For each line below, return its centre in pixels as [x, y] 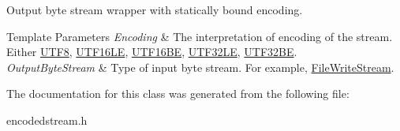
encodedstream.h [47, 120]
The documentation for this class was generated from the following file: [178, 94]
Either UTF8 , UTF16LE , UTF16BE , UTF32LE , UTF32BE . [152, 52]
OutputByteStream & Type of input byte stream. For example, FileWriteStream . [200, 67]
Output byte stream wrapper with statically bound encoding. [155, 9]
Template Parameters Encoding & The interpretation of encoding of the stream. [200, 36]
